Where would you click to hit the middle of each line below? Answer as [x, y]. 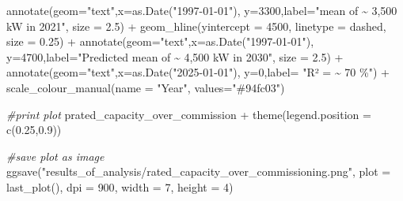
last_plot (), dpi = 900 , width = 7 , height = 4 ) [120, 186]
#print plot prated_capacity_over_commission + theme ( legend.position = [189, 114]
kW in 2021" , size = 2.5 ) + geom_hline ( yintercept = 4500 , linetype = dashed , [196, 26]
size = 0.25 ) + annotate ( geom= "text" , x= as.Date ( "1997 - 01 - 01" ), [160, 41]
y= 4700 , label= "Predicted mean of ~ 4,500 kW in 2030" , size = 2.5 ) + [175, 56]
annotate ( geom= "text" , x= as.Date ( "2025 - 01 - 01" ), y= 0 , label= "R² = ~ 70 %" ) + [198, 72]
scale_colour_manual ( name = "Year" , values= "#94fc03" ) [146, 87]
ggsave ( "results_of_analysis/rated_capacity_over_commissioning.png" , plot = [199, 171]
